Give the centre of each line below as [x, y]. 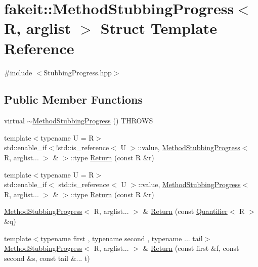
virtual [14, 121]
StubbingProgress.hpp [78, 72]
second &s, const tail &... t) [47, 258]
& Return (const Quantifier [185, 211]
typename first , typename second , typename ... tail [122, 238]
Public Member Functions [73, 99]
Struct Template [159, 28]
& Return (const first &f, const [191, 248]
